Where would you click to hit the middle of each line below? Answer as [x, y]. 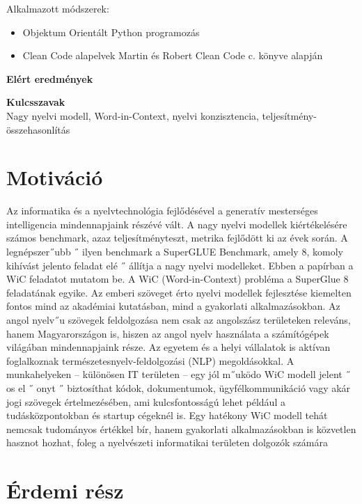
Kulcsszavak [36, 102]
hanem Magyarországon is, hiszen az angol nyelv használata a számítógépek [168, 333]
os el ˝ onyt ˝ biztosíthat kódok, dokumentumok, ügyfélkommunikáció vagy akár [179, 388]
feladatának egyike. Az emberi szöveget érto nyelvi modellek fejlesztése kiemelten [179, 292]
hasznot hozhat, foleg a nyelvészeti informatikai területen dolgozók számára [167, 442]
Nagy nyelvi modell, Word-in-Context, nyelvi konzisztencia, [133, 115]
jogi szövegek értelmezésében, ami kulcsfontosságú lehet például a [146, 401]
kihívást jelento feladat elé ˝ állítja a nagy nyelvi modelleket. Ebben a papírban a [180, 265]
